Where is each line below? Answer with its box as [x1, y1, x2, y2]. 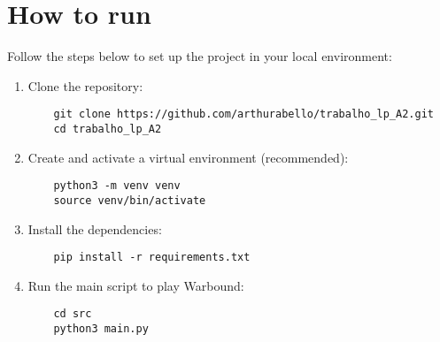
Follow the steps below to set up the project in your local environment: [7, 47, 392, 65]
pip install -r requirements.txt [53, 251, 251, 264]
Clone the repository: [27, 76, 143, 95]
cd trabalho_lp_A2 [53, 122, 162, 135]
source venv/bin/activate [53, 194, 206, 207]
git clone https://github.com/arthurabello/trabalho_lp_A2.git [53, 108, 434, 121]
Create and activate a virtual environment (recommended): [27, 148, 349, 166]
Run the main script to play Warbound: [27, 276, 244, 294]
